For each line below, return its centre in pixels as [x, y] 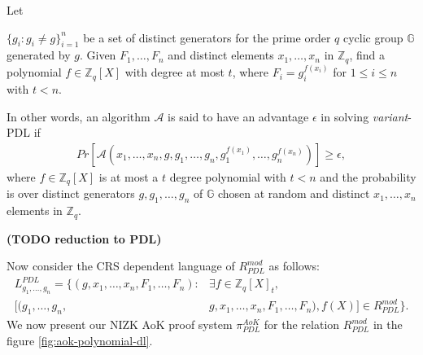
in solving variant [364, 116]
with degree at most [174, 72]
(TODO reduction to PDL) [84, 238]
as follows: [294, 266]
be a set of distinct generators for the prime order [207, 37]
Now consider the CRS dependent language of [121, 266]
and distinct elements [221, 55]
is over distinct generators [71, 193]
